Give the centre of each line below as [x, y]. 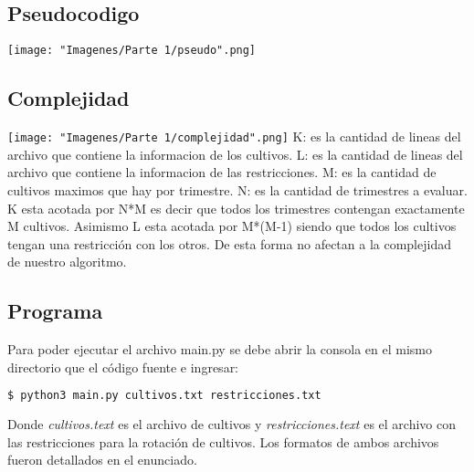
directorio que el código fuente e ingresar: [123, 367]
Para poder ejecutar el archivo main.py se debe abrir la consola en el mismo [220, 349]
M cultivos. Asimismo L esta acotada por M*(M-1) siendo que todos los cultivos [232, 226]
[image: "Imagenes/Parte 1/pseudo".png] [132, 51]
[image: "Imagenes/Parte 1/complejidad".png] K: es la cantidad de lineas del [234, 136]
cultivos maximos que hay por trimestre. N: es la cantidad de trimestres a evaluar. [237, 189]
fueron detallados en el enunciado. [102, 460]
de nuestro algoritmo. [67, 262]
